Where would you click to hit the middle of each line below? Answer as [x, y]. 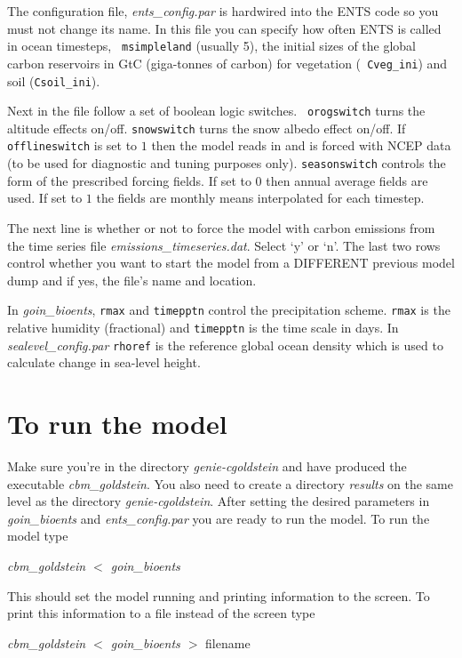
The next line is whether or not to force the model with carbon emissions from [221, 227]
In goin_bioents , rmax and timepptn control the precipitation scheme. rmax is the [229, 310]
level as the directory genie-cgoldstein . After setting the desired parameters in [219, 501]
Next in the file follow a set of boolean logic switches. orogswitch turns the [216, 111]
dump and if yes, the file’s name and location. [132, 280]
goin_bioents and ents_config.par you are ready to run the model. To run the [219, 518]
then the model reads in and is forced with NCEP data [301, 145]
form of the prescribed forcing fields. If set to [129, 180]
